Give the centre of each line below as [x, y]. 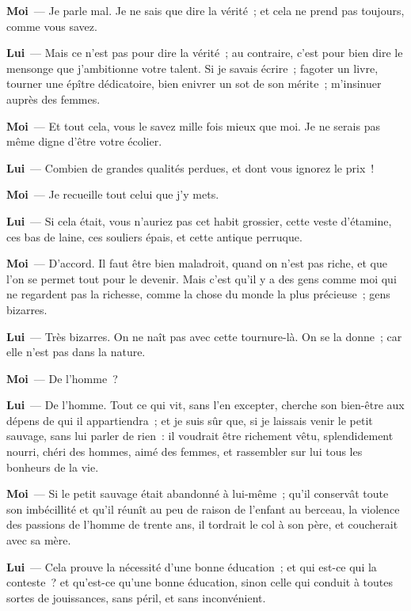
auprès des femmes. [53, 99]
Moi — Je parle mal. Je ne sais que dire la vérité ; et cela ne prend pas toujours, [205, 10]
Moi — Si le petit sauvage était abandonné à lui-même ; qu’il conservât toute [198, 493]
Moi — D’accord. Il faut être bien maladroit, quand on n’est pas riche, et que [197, 263]
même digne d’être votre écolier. [84, 141]
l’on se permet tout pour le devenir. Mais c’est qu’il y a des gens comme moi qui [202, 278]
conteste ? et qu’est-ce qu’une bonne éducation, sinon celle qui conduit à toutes [200, 582]
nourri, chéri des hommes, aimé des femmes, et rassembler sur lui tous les [185, 452]
